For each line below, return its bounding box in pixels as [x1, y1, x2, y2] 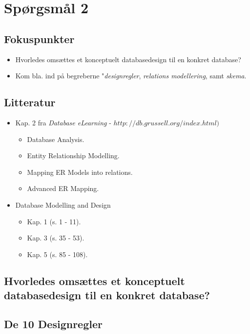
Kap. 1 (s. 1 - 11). [27, 216, 81, 226]
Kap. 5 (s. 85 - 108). [27, 249, 88, 259]
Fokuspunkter [4, 31, 75, 46]
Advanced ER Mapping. [27, 183, 99, 193]
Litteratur [4, 95, 56, 110]
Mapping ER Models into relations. [27, 167, 133, 177]
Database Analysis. [27, 134, 84, 144]
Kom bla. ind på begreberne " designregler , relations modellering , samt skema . [15, 71, 247, 81]
